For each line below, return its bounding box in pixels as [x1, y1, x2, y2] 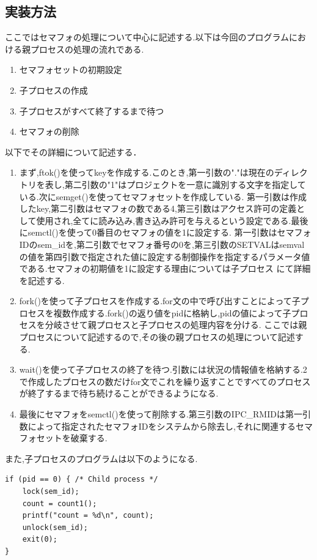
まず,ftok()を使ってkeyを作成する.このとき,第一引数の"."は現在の [19, 166, 274, 179]
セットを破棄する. [36, 431, 107, 444]
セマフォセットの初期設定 [19, 63, 122, 76]
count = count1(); [22, 499, 97, 508]
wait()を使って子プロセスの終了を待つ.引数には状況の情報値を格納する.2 [19, 363, 307, 376]
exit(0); [22, 535, 57, 544]
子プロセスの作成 [19, 83, 88, 96]
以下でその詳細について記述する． [5, 145, 142, 158]
